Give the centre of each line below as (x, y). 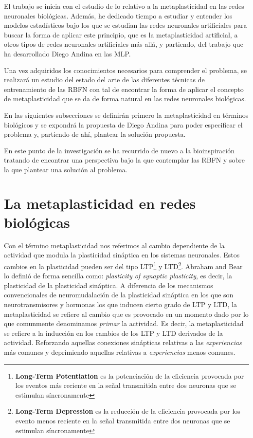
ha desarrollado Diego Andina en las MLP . (67, 53)
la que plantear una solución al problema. (66, 169)
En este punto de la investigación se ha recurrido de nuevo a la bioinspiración (119, 150)
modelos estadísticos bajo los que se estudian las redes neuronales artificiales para (126, 25)
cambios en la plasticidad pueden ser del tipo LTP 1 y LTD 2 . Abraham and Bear (123, 265)
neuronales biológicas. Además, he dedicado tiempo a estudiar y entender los (118, 15)
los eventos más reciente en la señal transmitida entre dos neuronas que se (126, 385)
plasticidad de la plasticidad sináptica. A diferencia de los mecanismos (108, 285)
